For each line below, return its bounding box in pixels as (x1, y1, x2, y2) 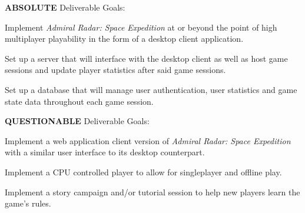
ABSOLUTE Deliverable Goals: (5, 1, 125, 13)
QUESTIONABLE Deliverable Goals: (5, 115, 150, 127)
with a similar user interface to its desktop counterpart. (5, 146, 205, 158)
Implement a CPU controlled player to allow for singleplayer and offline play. (5, 165, 282, 178)
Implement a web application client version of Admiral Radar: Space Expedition (5, 134, 291, 147)
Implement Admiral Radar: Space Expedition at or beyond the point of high (5, 21, 277, 33)
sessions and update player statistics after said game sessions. (5, 64, 226, 76)
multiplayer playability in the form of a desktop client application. (5, 32, 244, 45)
